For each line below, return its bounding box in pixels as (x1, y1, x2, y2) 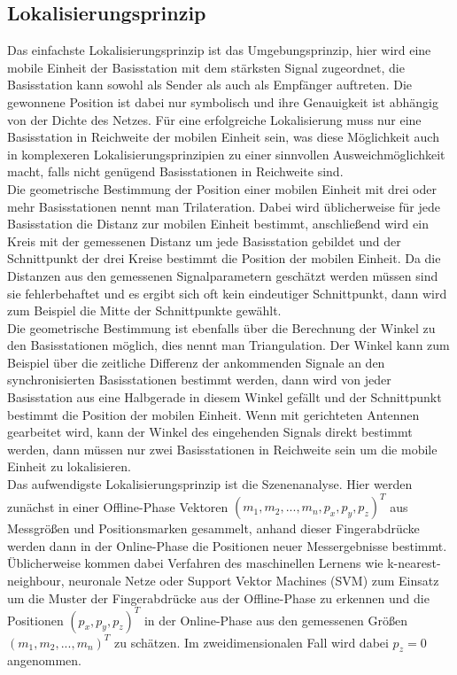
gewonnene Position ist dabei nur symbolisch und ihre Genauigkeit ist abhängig (7, 92, 438, 111)
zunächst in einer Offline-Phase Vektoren (7, 497, 228, 516)
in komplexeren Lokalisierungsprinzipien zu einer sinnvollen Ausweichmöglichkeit (7, 144, 445, 163)
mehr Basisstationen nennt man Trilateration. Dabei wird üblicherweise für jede (7, 197, 441, 215)
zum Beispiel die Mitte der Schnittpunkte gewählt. (7, 301, 282, 320)
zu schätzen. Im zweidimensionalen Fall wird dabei (114, 632, 389, 651)
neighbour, (7, 570, 65, 589)
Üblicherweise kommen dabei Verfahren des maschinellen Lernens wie (7, 554, 383, 572)
